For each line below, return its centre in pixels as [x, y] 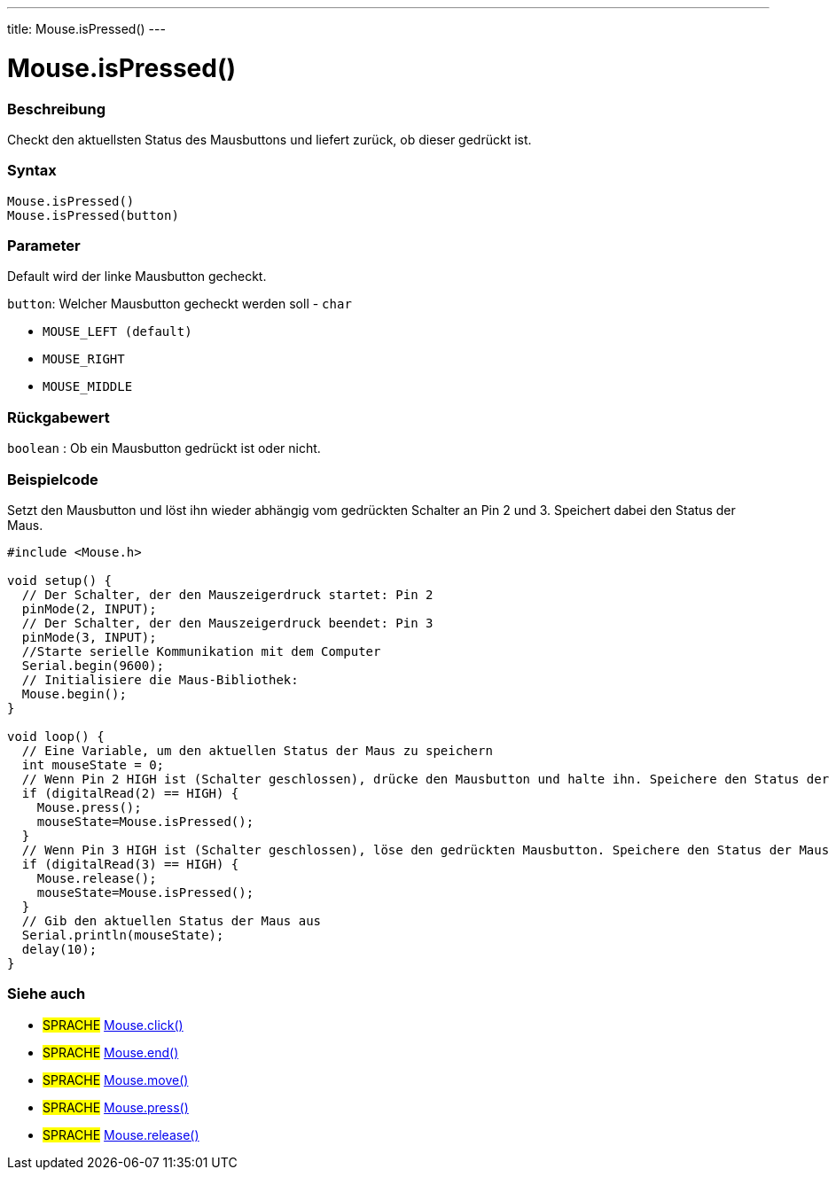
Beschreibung [57, 109]
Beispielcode [53, 479]
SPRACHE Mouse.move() [116, 1080]
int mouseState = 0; [93, 764]
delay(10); [59, 949]
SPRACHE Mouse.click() [113, 1025]
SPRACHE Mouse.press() [116, 1107]
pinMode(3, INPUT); [89, 637]
